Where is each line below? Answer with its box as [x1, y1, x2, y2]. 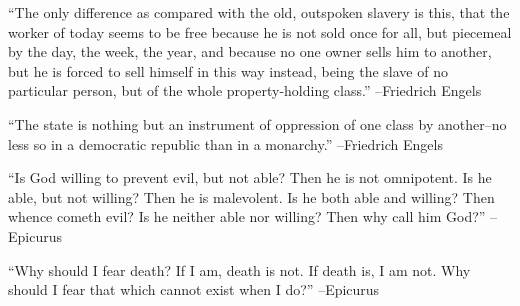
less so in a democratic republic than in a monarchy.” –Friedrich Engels [8, 133, 443, 154]
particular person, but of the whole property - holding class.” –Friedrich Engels [8, 80, 482, 101]
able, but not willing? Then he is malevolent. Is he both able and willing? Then [8, 186, 495, 207]
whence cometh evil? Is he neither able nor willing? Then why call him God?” [8, 206, 486, 227]
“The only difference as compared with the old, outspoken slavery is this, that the [8, 2, 510, 22]
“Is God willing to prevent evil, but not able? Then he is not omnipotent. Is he [8, 167, 492, 188]
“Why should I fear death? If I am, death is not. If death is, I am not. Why [8, 259, 471, 280]
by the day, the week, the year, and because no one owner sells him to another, [8, 41, 492, 62]
